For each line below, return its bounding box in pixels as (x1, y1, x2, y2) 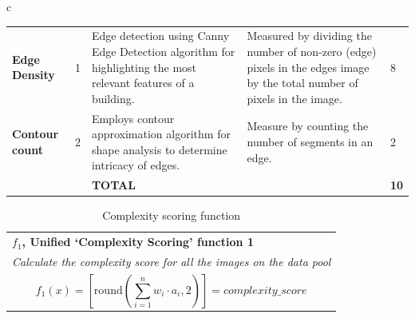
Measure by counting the (247, 117, 369, 134)
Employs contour (91, 109, 175, 126)
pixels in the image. (247, 89, 342, 106)
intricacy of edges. (91, 157, 180, 173)
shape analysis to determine (91, 141, 227, 157)
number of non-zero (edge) (247, 42, 377, 59)
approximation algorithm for (91, 125, 231, 142)
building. (91, 89, 135, 106)
